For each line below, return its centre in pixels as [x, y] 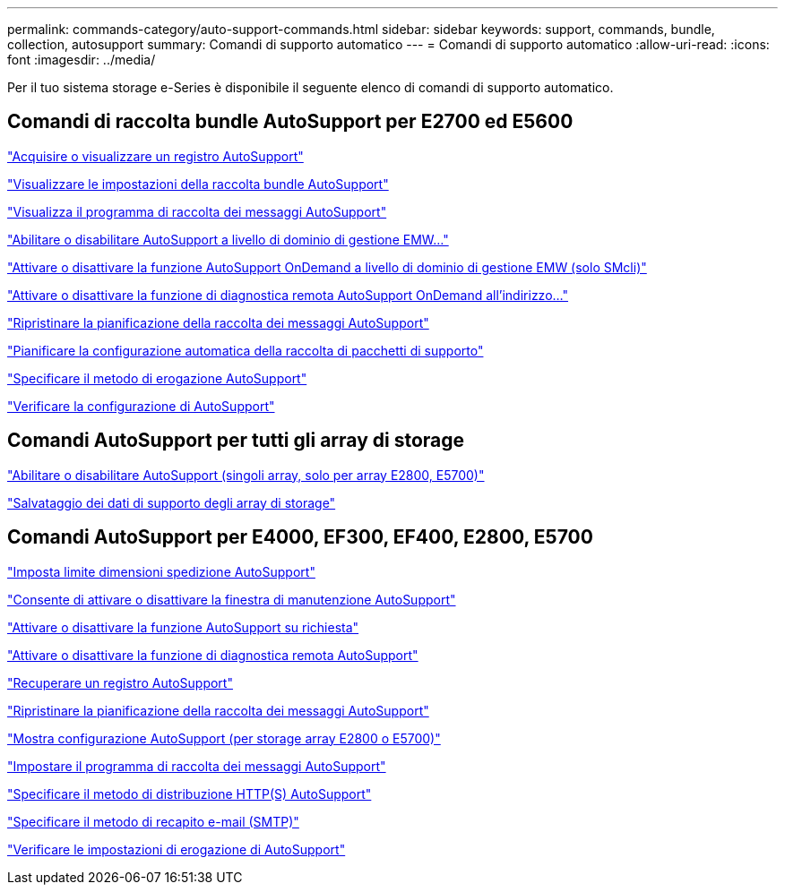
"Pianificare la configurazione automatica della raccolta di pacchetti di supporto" [246, 350]
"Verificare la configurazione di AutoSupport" [141, 406]
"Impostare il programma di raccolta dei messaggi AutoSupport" [197, 766]
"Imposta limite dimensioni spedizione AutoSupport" [161, 571]
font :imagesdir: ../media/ [82, 60]
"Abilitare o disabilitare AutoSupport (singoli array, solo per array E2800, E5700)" [246, 475]
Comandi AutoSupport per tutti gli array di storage [236, 441]
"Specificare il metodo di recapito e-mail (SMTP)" [153, 821]
